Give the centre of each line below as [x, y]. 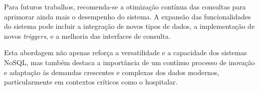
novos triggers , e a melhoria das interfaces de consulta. [87, 36]
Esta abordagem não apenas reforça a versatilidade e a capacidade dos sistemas [126, 52]
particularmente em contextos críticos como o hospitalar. [91, 82]
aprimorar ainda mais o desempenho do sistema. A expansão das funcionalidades [128, 16]
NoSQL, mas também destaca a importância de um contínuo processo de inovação [129, 62]
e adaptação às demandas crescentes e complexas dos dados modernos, [112, 72]
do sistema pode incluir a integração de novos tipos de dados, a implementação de [129, 26]
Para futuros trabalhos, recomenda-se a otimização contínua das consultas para [125, 6]
